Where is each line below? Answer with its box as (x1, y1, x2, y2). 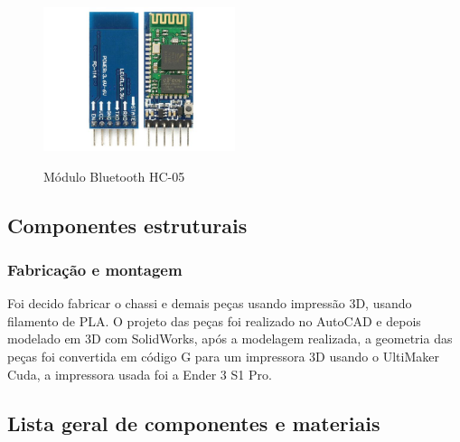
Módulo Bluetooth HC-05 (43, 166, 185, 185)
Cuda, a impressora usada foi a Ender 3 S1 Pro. (7, 364, 272, 383)
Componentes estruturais (7, 211, 248, 239)
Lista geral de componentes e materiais (7, 409, 380, 437)
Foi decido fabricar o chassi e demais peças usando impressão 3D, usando (7, 294, 412, 313)
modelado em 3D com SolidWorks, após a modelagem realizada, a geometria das (7, 329, 453, 348)
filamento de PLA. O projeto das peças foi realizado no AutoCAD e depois (7, 311, 421, 330)
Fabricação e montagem (7, 258, 183, 280)
